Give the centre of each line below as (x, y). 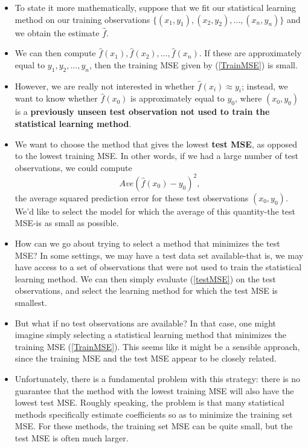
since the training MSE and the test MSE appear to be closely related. (146, 358)
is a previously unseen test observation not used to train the (142, 112)
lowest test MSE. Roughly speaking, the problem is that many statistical (149, 402)
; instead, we (265, 86)
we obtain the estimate (57, 32)
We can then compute (55, 53)
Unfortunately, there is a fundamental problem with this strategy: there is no (158, 378)
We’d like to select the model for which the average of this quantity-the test (155, 211)
